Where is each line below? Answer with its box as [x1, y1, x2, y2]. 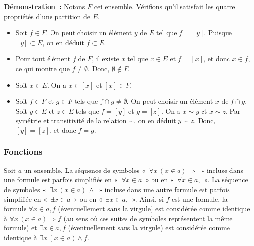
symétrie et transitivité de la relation [15, 115, 127, 125]
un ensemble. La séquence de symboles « [24, 165, 146, 175]
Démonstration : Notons [4, 1, 85, 11]
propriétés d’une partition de [4, 11, 91, 21]
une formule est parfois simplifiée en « [4, 174, 118, 185]
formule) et [4, 222, 37, 233]
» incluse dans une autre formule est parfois [99, 184, 230, 194]
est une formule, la [172, 194, 228, 204]
